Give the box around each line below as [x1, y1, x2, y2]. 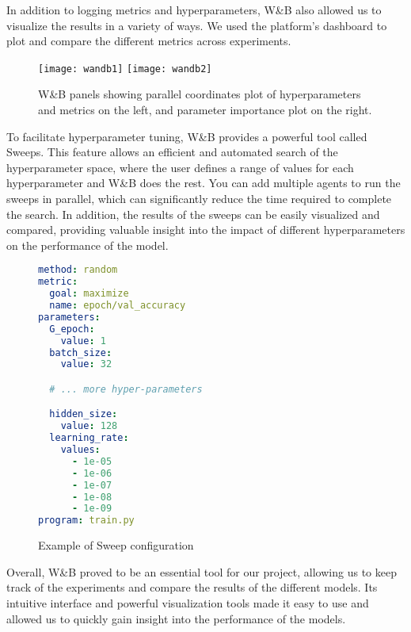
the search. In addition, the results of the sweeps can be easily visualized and [6, 205, 380, 222]
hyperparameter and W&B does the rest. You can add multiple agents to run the [6, 174, 401, 191]
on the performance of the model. [6, 236, 169, 253]
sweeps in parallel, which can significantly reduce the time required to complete [6, 190, 392, 206]
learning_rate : [49, 432, 129, 444]
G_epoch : [49, 323, 95, 335]
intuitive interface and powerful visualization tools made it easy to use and [6, 594, 369, 611]
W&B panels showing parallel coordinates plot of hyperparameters [38, 86, 361, 102]
